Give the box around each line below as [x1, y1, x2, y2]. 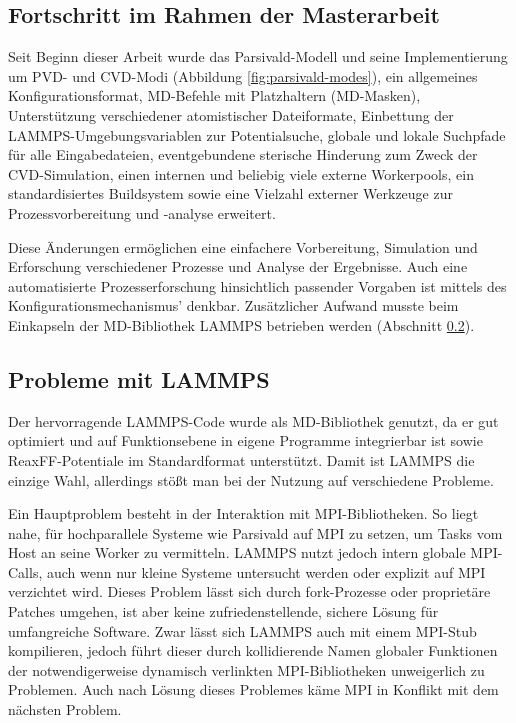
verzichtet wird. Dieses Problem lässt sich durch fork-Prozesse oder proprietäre [8, 581, 491, 602]
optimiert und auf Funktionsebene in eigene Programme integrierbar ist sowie [8, 430, 483, 451]
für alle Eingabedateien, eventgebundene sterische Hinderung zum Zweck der [8, 144, 478, 165]
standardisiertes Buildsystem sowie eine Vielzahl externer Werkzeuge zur [8, 183, 453, 204]
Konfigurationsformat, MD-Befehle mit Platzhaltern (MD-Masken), [8, 85, 421, 106]
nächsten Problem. [8, 699, 122, 720]
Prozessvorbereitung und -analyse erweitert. [8, 202, 276, 223]
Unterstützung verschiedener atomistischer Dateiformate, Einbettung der [8, 104, 454, 125]
